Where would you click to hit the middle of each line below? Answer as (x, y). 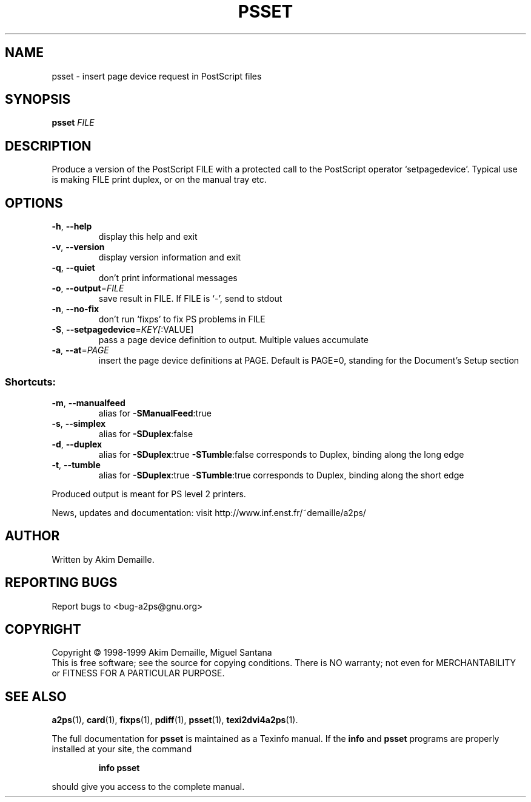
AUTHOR (32, 536)
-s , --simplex (79, 423)
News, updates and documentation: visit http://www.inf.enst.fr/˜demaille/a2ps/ (209, 512)
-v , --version (78, 247)
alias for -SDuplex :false (146, 433)
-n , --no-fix (75, 309)
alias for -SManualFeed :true (155, 413)
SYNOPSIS (38, 100)
